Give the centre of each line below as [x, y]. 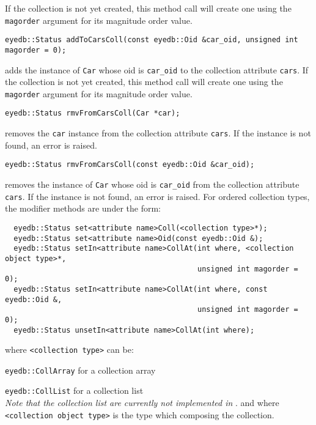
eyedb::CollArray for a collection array [80, 370]
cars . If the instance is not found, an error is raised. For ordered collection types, [157, 196]
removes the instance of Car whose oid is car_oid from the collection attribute [152, 184]
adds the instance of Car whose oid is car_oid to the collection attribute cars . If [157, 69]
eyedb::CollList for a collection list [74, 390]
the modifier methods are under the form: [83, 208]
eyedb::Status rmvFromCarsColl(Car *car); [93, 113]
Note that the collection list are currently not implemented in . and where [142, 403]
